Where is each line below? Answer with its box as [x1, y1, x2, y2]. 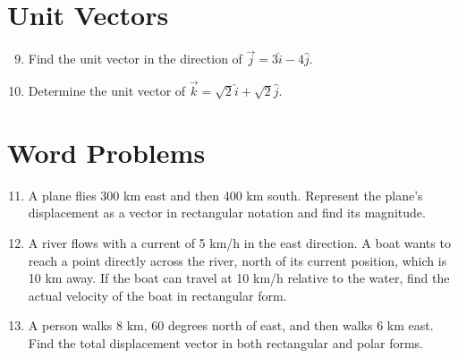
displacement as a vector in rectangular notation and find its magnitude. [28, 203, 426, 222]
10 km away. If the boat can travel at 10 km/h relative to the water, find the [28, 268, 450, 287]
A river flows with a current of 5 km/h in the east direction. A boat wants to [28, 234, 451, 252]
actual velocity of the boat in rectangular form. [28, 286, 287, 304]
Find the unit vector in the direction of [28, 49, 242, 68]
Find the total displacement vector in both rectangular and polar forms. [28, 334, 423, 353]
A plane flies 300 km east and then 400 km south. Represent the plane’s [28, 185, 423, 204]
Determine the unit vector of [28, 81, 186, 100]
